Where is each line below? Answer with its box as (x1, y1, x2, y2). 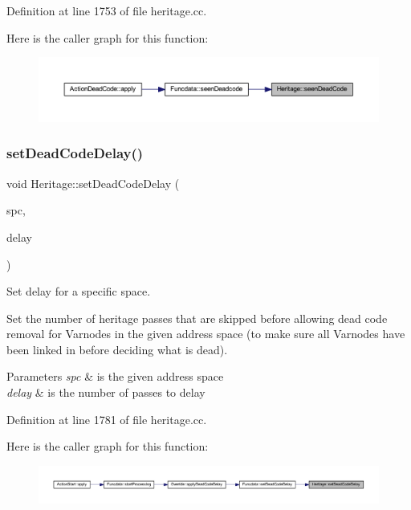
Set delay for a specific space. (6, 283, 151, 300)
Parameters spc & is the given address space (6, 368, 224, 385)
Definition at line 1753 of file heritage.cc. (6, 2, 207, 18)
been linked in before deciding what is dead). (6, 341, 228, 357)
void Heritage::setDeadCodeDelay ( (6, 174, 180, 191)
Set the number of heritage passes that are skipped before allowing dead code (6, 309, 388, 326)
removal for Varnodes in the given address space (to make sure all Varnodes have (6, 325, 405, 342)
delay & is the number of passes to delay (6, 384, 205, 401)
